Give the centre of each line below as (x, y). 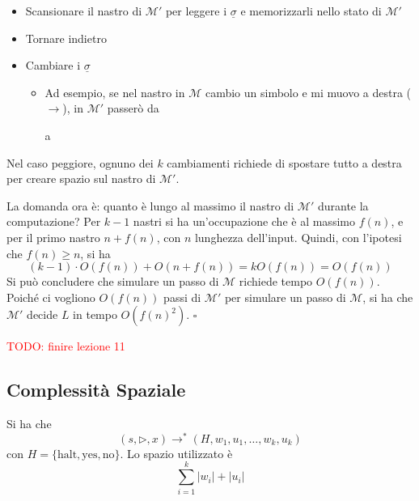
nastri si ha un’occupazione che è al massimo (244, 221)
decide (42, 314)
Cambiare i (53, 65)
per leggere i (196, 11)
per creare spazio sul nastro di (81, 178)
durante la (343, 205)
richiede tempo (276, 281)
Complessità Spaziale (96, 390)
